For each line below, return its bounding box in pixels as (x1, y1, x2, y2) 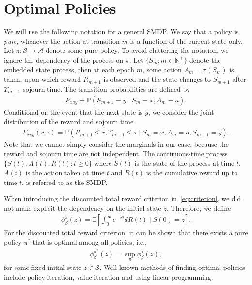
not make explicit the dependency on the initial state (4, 202, 161, 213)
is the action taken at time (25, 168, 105, 178)
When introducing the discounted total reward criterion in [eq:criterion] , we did (4, 193, 241, 203)
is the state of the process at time (134, 158, 235, 168)
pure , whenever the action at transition (4, 35, 120, 46)
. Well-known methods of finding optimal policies (99, 262, 245, 272)
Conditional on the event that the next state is (4, 107, 143, 117)
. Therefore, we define (166, 202, 231, 213)
